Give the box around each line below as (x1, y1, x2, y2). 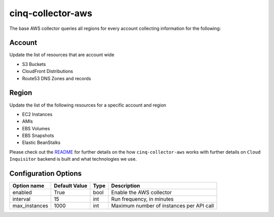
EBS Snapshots (22, 132, 54, 139)
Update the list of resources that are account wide (9, 52, 115, 58)
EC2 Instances (22, 111, 53, 117)
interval (12, 196, 30, 203)
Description (111, 183, 141, 190)
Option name (12, 183, 45, 190)
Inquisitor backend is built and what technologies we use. (9, 156, 137, 162)
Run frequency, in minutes (111, 196, 174, 203)
